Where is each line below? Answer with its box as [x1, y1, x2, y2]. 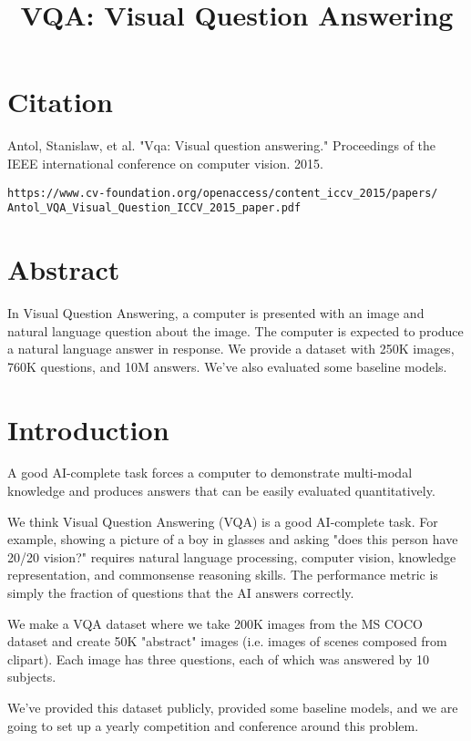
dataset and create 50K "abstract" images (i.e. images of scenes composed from [7, 632, 447, 651]
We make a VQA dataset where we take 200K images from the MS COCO [7, 613, 423, 633]
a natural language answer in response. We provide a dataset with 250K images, [7, 339, 455, 358]
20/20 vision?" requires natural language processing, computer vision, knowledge [7, 547, 456, 566]
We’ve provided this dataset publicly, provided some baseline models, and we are [7, 697, 458, 716]
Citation [7, 83, 113, 120]
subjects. [7, 667, 56, 686]
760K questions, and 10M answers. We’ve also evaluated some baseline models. [7, 356, 447, 376]
